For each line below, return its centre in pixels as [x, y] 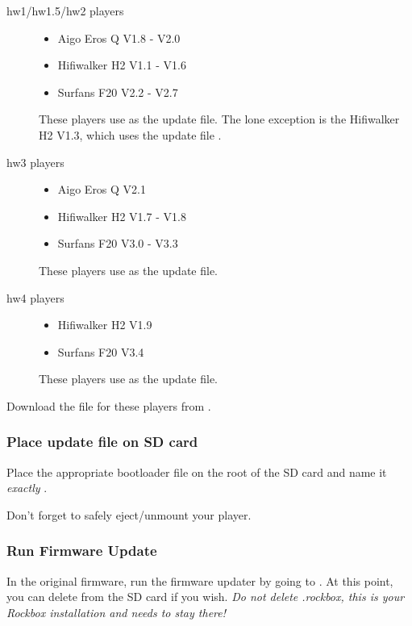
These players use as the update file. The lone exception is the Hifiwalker [219, 119]
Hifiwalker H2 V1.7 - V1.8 [122, 216]
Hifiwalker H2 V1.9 [105, 325]
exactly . [27, 488]
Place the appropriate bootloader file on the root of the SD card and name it [197, 472]
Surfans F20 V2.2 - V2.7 [118, 92]
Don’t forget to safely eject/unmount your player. [129, 514]
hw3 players [35, 162]
